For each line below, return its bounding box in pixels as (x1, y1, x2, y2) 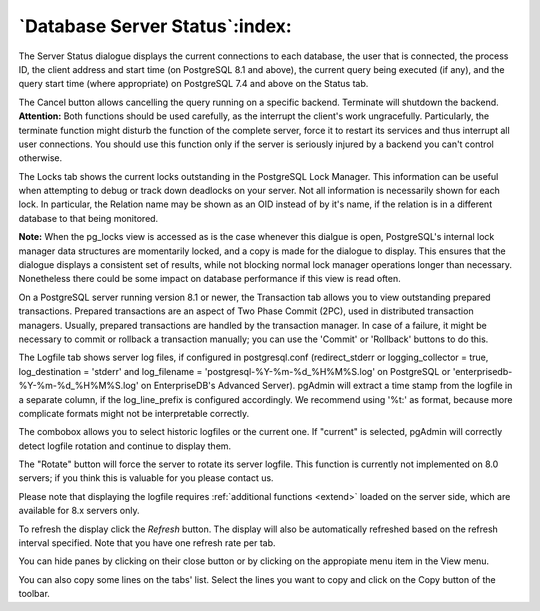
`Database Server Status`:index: (18, 15, 292, 37)
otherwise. (18, 152, 63, 164)
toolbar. (18, 588, 50, 600)
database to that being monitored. (18, 212, 159, 224)
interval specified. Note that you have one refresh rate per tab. (18, 537, 276, 549)
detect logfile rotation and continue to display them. (18, 440, 232, 452)
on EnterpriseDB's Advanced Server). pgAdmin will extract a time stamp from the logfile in (140, 380, 513, 392)
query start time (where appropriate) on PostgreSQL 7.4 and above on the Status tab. (18, 78, 369, 90)
